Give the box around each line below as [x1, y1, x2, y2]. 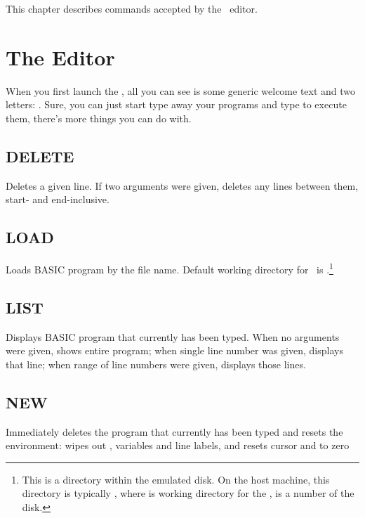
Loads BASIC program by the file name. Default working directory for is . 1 [6, 260, 333, 276]
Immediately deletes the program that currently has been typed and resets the [6, 424, 343, 439]
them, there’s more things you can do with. [6, 110, 192, 125]
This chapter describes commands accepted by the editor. [6, 1, 258, 15]
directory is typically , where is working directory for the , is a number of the [22, 486, 354, 500]
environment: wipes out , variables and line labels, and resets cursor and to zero [6, 438, 350, 453]
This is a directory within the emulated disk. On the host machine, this [22, 472, 330, 486]
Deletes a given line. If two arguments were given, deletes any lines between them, [6, 178, 359, 193]
